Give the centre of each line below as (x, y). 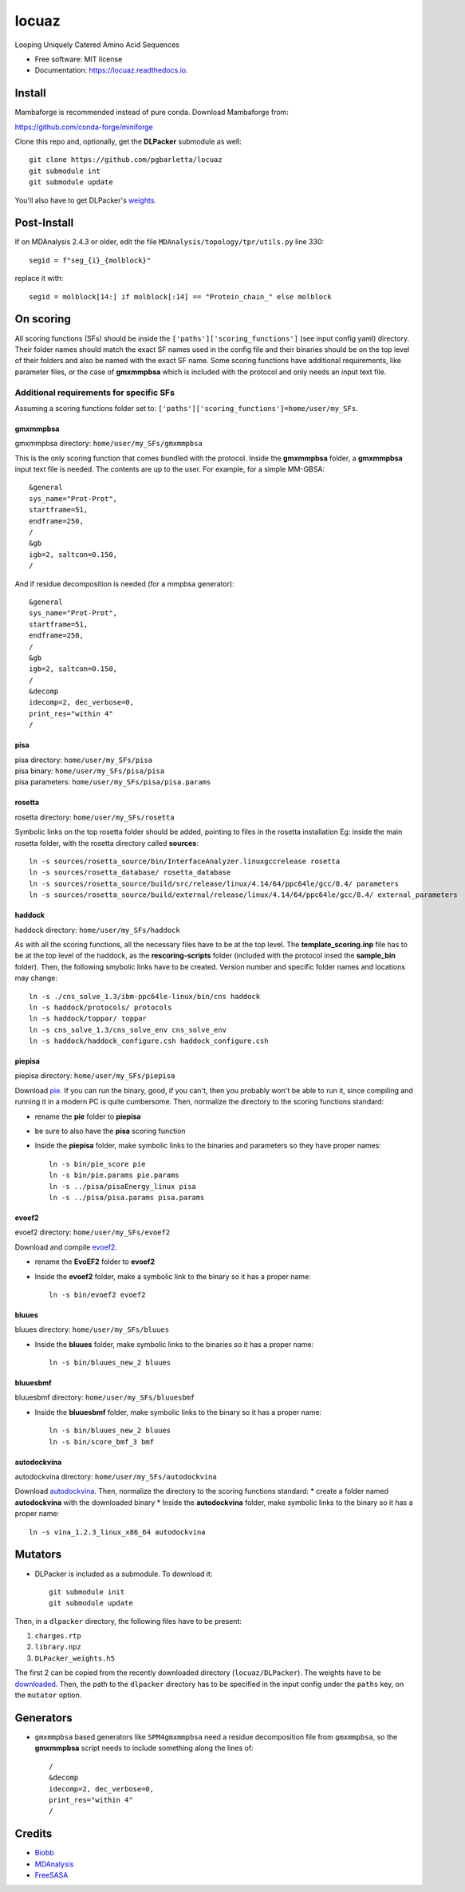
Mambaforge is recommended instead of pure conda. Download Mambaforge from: (152, 113)
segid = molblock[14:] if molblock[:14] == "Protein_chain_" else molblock (180, 296)
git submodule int (65, 171)
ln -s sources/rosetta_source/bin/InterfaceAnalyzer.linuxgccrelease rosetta (185, 861)
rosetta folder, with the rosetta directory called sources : (106, 843)
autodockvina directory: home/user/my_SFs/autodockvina (116, 1477)
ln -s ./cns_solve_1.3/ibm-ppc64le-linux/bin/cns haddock (145, 996)
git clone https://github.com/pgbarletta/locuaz (126, 160)
